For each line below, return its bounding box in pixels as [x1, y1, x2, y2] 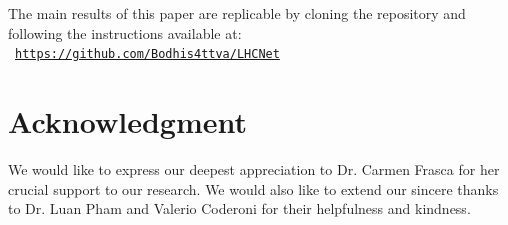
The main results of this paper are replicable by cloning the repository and [8, 3, 466, 23]
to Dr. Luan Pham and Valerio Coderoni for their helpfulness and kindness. [8, 198, 471, 219]
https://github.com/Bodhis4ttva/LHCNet [15, 47, 280, 62]
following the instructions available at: [8, 22, 242, 43]
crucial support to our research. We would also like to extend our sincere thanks [8, 178, 499, 199]
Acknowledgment [8, 101, 247, 142]
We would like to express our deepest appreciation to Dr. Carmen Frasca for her [8, 158, 500, 179]
